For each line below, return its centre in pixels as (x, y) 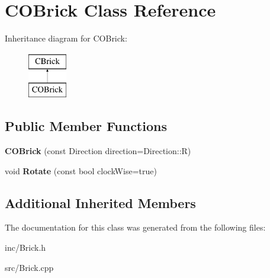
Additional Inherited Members (100, 202)
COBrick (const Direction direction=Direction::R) (98, 151)
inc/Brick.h (25, 247)
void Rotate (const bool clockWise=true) (81, 170)
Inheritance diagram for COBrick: (66, 38)
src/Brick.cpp (29, 267)
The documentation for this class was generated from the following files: (135, 227)
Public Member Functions (86, 126)
